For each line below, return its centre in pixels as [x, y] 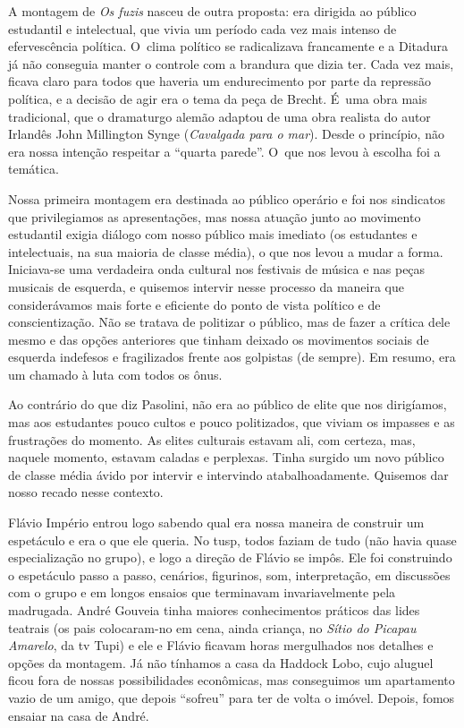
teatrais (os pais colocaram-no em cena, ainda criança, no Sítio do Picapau [212, 627]
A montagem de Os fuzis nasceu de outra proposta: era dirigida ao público [212, 11]
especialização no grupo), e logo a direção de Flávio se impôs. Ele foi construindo [230, 557]
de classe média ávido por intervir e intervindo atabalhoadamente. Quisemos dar [228, 474]
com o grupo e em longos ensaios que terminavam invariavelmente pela [202, 592]
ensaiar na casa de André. [79, 715]
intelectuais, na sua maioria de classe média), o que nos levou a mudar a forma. [226, 251]
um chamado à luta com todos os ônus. [115, 374]
